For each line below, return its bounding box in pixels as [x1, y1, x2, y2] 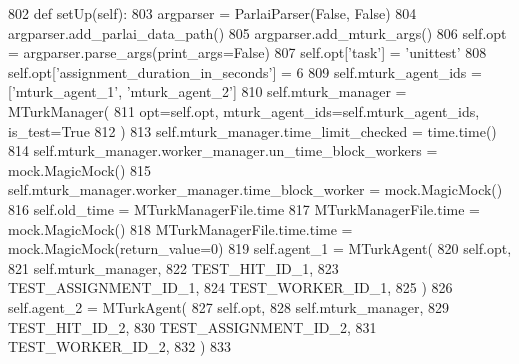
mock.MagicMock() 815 [8, 159, 152, 180]
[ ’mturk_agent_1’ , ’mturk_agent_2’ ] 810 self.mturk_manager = [8, 81, 407, 102]
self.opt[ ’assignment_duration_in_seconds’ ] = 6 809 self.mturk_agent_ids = [8, 61, 482, 82]
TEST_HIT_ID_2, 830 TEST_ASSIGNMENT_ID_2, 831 [8, 316, 377, 337]
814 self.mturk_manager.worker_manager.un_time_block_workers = [8, 140, 438, 161]
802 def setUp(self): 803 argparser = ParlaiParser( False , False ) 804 [8, 3, 417, 23]
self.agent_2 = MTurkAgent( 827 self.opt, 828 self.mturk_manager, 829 [8, 296, 449, 317]
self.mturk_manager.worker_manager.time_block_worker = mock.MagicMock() [8, 179, 503, 200]
